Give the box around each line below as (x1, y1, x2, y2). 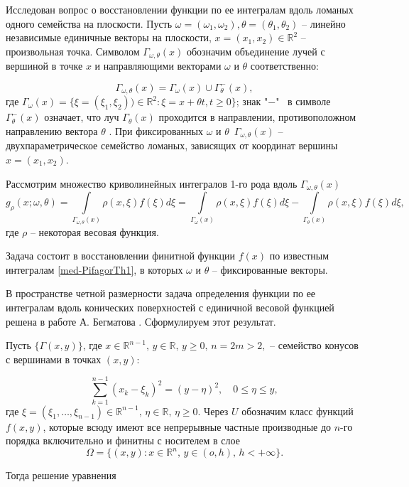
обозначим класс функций (241, 403, 354, 418)
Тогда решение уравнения (6, 468, 116, 483)
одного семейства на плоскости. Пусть (6, 16, 173, 31)
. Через (197, 403, 229, 418)
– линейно (302, 16, 346, 31)
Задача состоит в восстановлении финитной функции (6, 248, 236, 263)
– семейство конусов (270, 338, 359, 353)
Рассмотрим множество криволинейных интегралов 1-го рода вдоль (6, 176, 298, 191)
